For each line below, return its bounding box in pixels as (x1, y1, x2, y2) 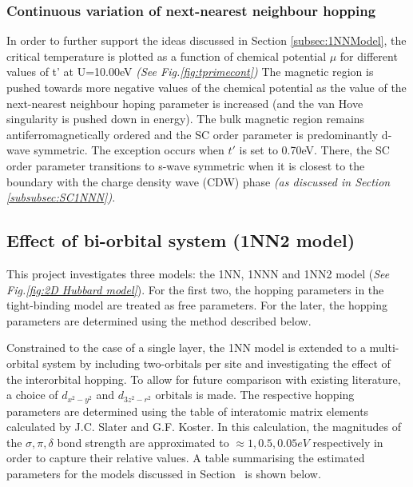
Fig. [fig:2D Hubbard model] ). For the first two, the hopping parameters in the (6, 281, 384, 297)
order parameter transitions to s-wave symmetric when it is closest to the (6, 157, 365, 174)
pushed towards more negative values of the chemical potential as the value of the (6, 79, 407, 95)
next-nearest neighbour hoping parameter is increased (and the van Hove (6, 94, 363, 111)
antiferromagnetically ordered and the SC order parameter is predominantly (6, 126, 379, 142)
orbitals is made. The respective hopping (155, 386, 355, 403)
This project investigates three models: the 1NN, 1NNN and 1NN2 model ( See (6, 265, 390, 281)
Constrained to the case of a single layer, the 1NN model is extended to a (6, 339, 366, 356)
